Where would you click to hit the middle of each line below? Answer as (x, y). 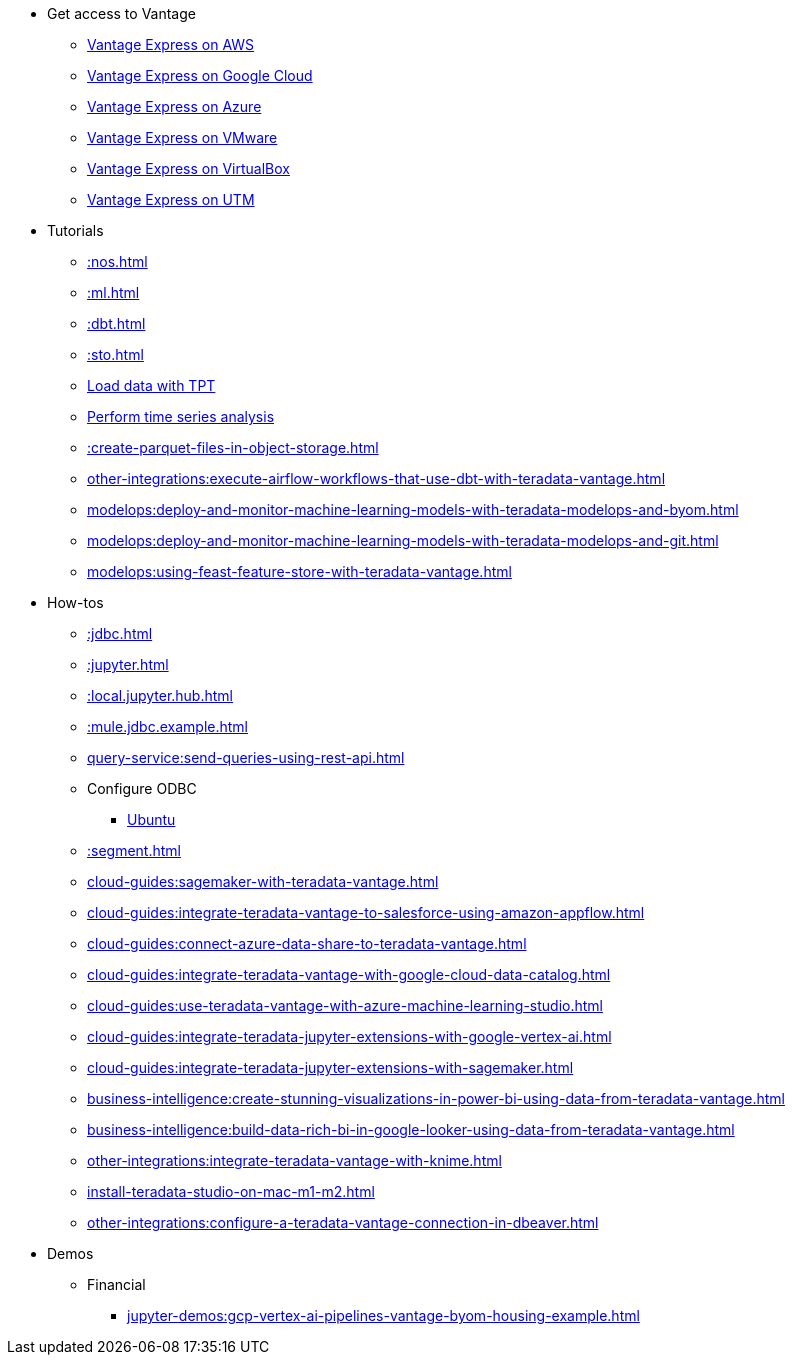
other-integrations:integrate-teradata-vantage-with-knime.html (294, 1160)
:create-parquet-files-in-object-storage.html (233, 447)
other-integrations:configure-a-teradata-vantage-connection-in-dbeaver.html (343, 1222)
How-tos (75, 602)
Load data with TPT (151, 385)
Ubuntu (151, 819)
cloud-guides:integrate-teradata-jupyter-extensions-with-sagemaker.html (330, 1067)
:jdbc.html (120, 633)
